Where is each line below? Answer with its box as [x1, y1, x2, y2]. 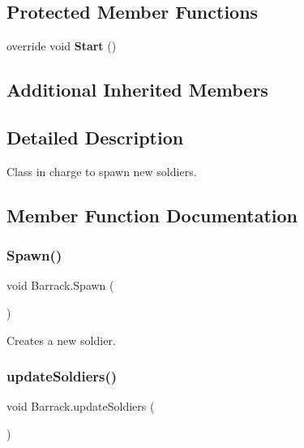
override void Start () [6, 37, 117, 54]
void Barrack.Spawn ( [6, 277, 114, 294]
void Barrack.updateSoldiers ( [6, 398, 155, 415]
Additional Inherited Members [6, 77, 268, 102]
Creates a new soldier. [6, 331, 116, 348]
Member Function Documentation [6, 202, 298, 227]
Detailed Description [6, 124, 184, 149]
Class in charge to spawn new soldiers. [6, 162, 197, 179]
